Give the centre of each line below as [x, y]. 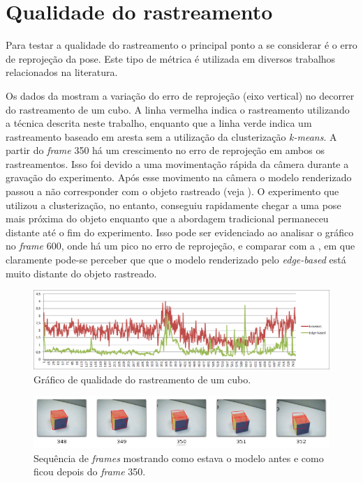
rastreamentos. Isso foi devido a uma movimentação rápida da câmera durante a [177, 163]
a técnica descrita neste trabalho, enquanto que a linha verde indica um [159, 123]
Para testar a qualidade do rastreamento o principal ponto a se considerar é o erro [181, 45]
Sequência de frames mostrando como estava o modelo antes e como [179, 458]
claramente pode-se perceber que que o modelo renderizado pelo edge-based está [176, 260]
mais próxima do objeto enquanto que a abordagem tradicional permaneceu [167, 219]
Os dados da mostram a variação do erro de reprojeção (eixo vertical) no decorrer [180, 95]
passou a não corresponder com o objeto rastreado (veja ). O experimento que [172, 191]
